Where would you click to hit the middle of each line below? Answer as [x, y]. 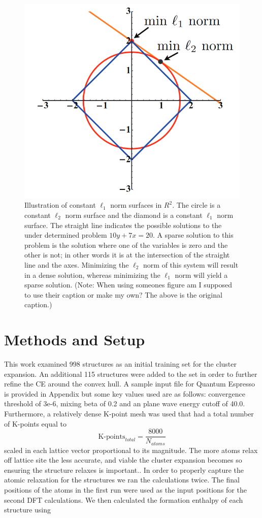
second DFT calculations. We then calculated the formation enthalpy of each [124, 499]
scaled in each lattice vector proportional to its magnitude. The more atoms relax [131, 450]
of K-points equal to [35, 423]
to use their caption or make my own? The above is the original [123, 294]
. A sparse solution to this [193, 235]
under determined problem [66, 235]
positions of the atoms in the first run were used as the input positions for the [125, 490]
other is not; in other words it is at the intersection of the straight [127, 255]
